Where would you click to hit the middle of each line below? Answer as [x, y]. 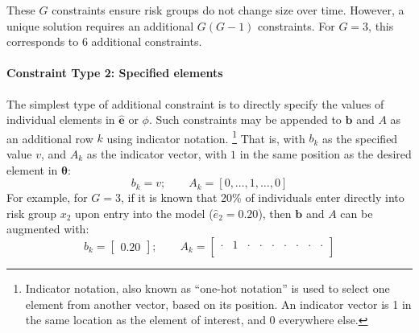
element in [32, 169]
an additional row [50, 138]
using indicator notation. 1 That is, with [206, 137]
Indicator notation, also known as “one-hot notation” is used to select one [207, 288]
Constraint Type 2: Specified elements [115, 73]
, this [381, 25]
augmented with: [48, 229]
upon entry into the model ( [144, 213]
